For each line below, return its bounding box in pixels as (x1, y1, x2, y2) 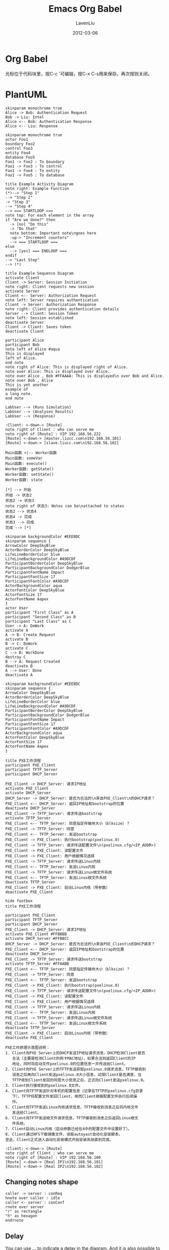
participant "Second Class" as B (5, 614, 76, 620)
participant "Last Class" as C (5, 619, 72, 624)
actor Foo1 (5, 137, 28, 142)
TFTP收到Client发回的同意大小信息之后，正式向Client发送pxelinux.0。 (12, 1077, 147, 1083)
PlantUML (5, 89, 48, 100)
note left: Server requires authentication (5, 297, 99, 302)
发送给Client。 (12, 1110, 41, 1115)
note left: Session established (5, 315, 74, 320)
